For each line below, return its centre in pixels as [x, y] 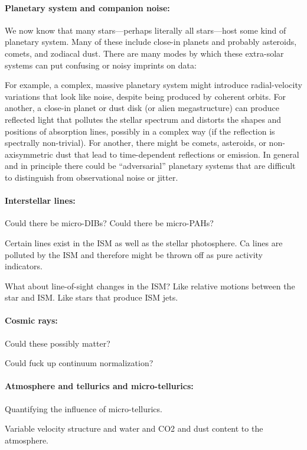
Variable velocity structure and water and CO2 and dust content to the [134, 428]
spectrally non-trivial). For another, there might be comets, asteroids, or [135, 143]
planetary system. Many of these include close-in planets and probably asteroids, [151, 42]
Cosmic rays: [31, 320]
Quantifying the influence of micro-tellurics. [84, 408]
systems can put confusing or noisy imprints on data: [101, 65]
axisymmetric [29, 154]
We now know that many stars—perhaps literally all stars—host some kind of [146, 30]
